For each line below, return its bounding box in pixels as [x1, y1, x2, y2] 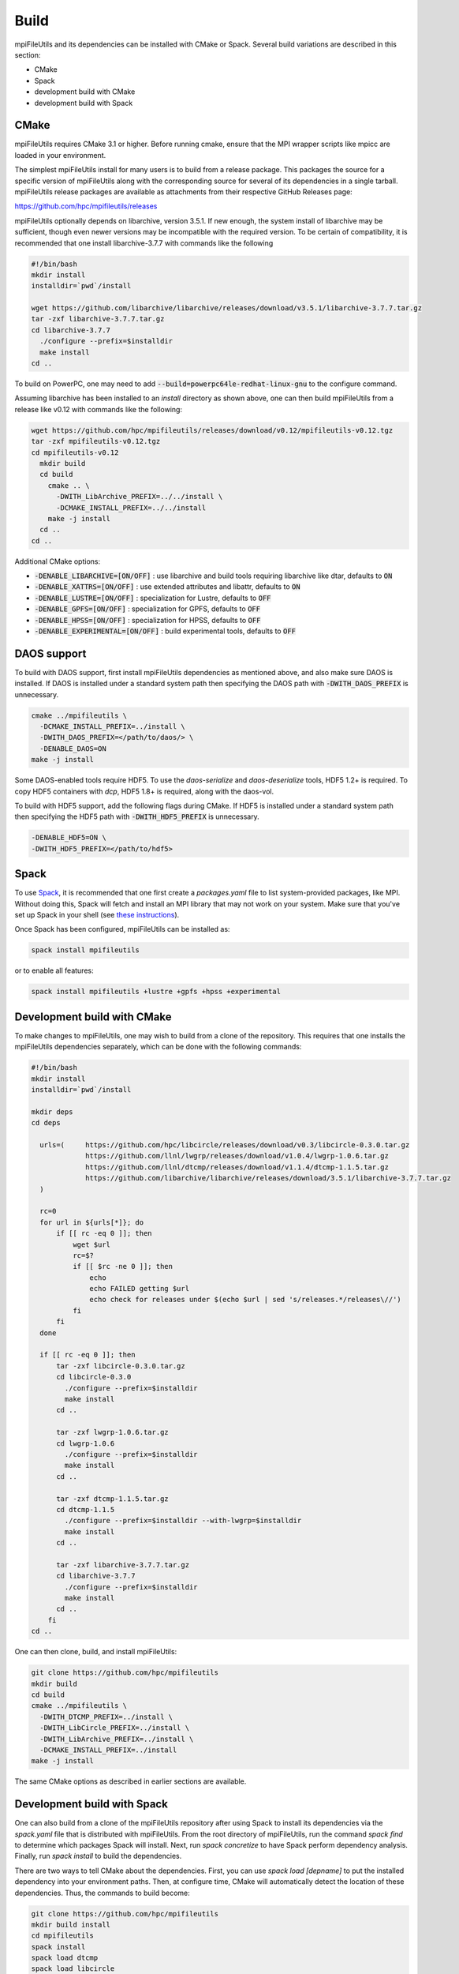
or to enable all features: [14, 966, 94, 975]
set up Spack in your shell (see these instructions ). [14, 910, 180, 920]
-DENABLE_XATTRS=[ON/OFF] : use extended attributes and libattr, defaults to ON [34, 582, 300, 591]
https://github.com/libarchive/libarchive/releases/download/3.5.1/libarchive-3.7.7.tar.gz [85, 1173, 451, 1183]
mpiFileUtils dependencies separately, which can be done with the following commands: [14, 1042, 302, 1052]
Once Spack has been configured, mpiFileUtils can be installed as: [14, 925, 230, 934]
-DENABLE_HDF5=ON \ [31, 833, 106, 843]
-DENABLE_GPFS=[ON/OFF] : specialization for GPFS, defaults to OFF [34, 604, 260, 614]
